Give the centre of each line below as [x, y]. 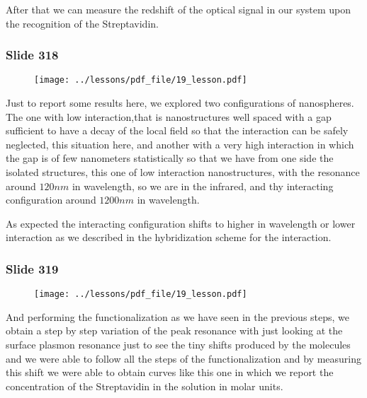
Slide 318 [32, 55]
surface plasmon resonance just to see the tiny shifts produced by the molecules [178, 345]
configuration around [51, 200]
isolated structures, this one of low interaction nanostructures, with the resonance [183, 172]
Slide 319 [32, 268]
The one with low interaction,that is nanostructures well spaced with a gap [169, 116]
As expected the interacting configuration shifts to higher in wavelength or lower [181, 223]
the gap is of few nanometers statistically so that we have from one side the [170, 158]
